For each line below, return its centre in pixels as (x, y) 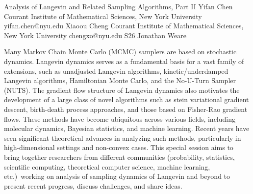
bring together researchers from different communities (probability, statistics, (119, 157)
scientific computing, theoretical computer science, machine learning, (107, 166)
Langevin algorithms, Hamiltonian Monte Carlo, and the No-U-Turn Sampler (120, 80)
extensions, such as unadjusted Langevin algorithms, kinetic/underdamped (116, 71)
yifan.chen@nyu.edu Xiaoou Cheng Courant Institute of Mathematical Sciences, (124, 26)
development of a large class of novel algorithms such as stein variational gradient (126, 99)
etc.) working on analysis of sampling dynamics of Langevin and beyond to (117, 176)
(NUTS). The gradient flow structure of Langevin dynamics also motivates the (122, 90)
